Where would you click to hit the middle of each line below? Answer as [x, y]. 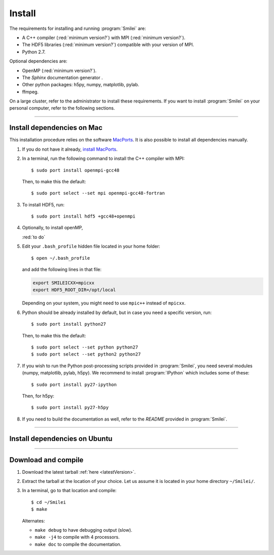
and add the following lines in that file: [62, 269]
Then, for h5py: [38, 396]
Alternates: [33, 521]
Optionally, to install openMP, [53, 228]
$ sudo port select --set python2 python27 [86, 354]
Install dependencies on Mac [56, 128]
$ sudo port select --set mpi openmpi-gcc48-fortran [98, 193]
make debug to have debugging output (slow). [83, 530]
